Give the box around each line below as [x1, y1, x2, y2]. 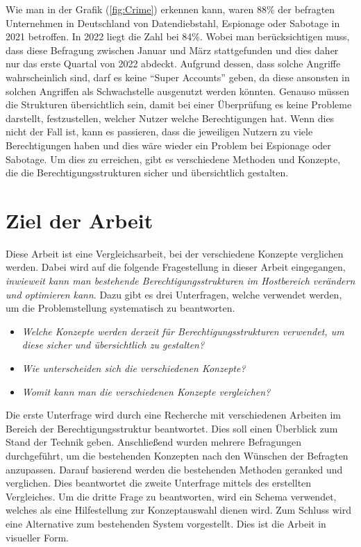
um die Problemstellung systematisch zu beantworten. [6, 301, 235, 315]
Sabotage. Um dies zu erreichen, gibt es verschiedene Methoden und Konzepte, [6, 151, 341, 166]
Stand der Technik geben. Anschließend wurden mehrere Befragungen [6, 435, 301, 449]
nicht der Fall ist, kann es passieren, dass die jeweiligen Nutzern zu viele [6, 124, 313, 139]
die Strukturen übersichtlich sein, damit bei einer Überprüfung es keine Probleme [6, 97, 352, 112]
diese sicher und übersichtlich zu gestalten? [22, 337, 205, 352]
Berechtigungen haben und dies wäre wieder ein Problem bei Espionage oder [6, 137, 331, 152]
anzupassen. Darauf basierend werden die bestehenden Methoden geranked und [6, 462, 343, 476]
